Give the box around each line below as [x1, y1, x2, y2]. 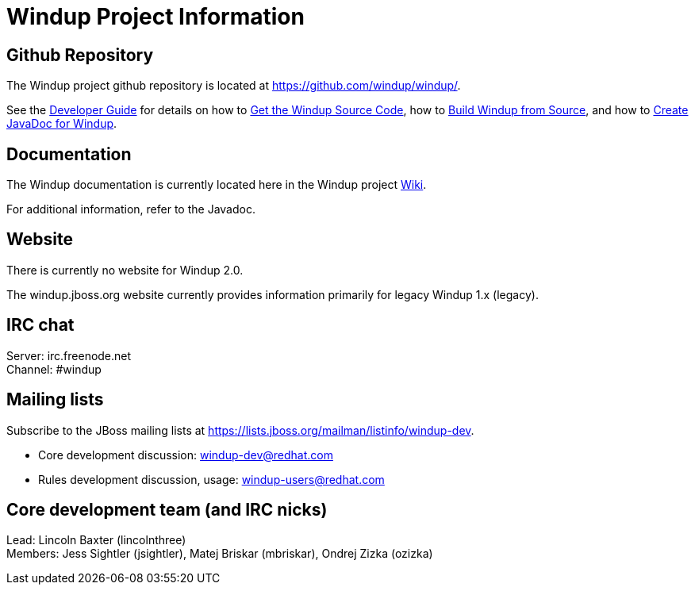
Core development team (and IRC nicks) [6, 499, 328, 520]
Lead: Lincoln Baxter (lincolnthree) [6, 533, 186, 547]
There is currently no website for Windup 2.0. [6, 263, 244, 277]
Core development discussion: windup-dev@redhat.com [38, 447, 333, 462]
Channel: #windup [6, 362, 102, 376]
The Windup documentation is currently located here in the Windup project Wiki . [6, 178, 427, 192]
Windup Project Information [6, 3, 305, 30]
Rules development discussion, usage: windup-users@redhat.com [38, 472, 385, 486]
